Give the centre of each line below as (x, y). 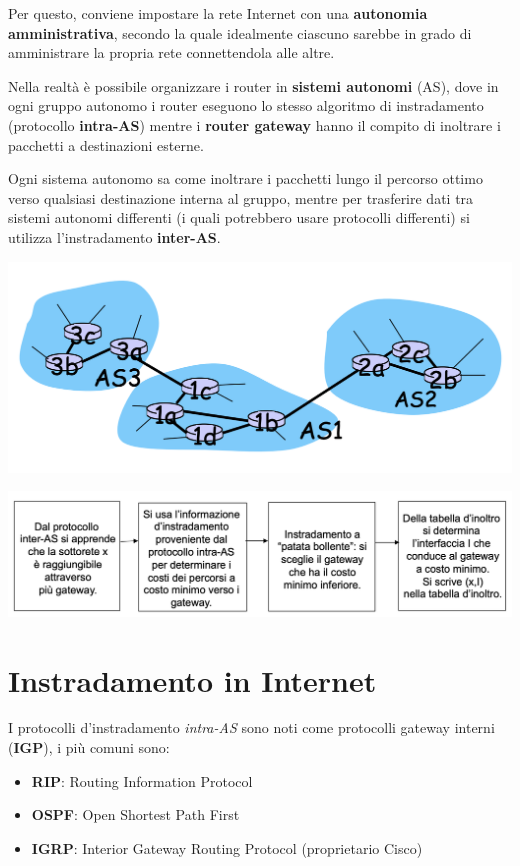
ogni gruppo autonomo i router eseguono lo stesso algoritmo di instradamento (246, 105)
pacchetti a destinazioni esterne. (106, 144)
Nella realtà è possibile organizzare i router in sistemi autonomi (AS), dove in (253, 85)
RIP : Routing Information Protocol (142, 780)
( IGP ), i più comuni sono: (89, 747)
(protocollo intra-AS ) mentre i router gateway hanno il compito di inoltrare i (254, 124)
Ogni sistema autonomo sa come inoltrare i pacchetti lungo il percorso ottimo (245, 178)
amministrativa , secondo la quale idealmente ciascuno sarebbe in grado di (240, 32)
